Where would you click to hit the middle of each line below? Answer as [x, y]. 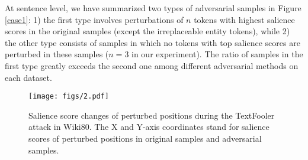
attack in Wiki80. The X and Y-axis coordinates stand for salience [149, 127]
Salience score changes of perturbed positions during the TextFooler [152, 115]
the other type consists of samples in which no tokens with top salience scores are [153, 42]
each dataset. [28, 77]
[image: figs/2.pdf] [69, 97]
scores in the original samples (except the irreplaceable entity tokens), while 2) [147, 31]
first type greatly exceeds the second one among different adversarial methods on [152, 65]
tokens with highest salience [244, 19]
